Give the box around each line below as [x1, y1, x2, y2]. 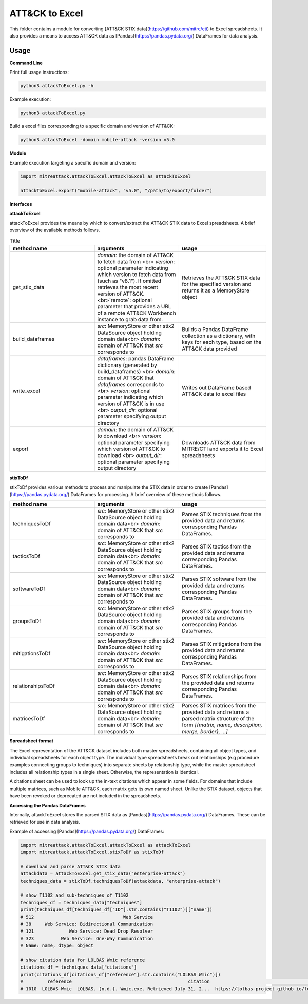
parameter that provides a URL [97, 303, 171, 311]
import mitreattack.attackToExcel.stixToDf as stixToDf [20, 849, 164, 855]
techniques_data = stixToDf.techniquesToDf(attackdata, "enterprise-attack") [20, 878, 221, 884]
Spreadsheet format [9, 738, 54, 744]
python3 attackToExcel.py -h [20, 83, 94, 89]
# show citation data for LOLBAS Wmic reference [20, 957, 145, 963]
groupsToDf [12, 617, 41, 625]
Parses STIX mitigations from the [182, 641, 261, 648]
